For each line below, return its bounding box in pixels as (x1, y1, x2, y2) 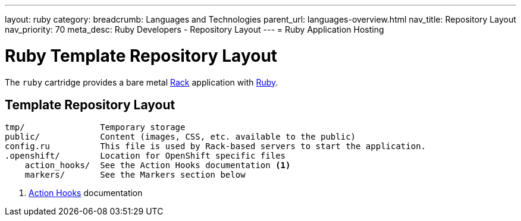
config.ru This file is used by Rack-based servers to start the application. (5, 141, 426, 151)
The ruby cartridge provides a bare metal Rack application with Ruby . (5, 77, 278, 87)
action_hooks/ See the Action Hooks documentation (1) (24, 160, 291, 171)
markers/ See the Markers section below (24, 170, 246, 180)
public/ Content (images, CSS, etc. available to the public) (5, 132, 356, 142)
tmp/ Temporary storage (5, 122, 186, 132)
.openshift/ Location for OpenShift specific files (5, 151, 286, 161)
